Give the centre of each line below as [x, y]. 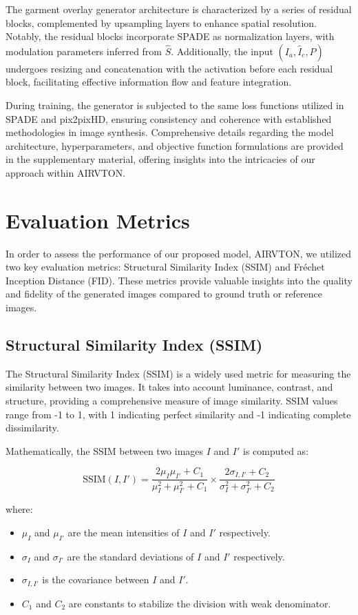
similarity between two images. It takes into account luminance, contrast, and [169, 387]
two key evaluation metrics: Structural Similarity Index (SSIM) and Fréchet [165, 267]
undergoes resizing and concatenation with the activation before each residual [169, 68]
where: [19, 509]
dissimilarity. [32, 428]
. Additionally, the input [222, 51]
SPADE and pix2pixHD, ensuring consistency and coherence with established [169, 118]
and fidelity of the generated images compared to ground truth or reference [164, 294]
